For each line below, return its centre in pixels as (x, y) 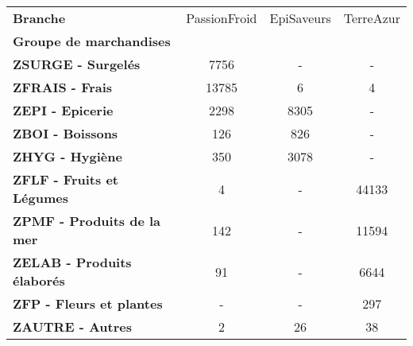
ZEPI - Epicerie (63, 110)
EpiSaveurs (300, 18)
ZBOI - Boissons (66, 133)
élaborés (39, 280)
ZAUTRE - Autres (72, 327)
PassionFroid (222, 18)
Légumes (41, 198)
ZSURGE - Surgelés (77, 64)
